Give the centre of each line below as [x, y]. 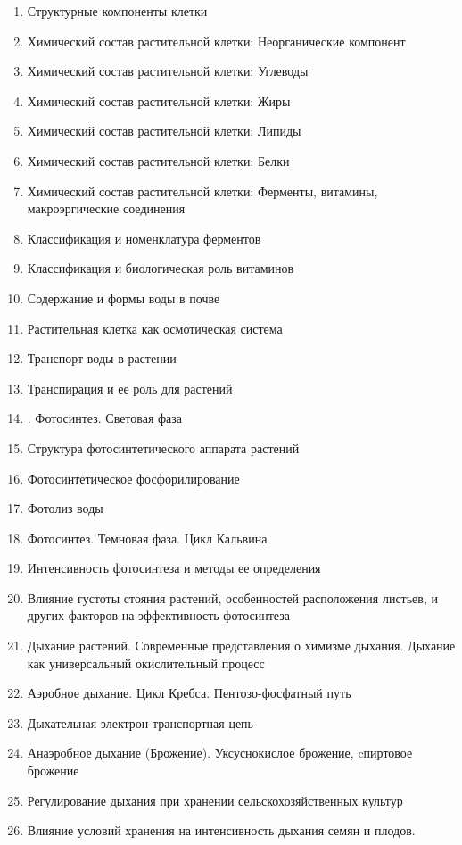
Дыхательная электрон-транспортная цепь [140, 722]
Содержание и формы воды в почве [124, 298]
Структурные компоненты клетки [117, 11]
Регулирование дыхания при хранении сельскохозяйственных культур [215, 800]
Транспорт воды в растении [102, 358]
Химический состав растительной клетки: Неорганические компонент [216, 41]
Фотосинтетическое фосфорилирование [133, 478]
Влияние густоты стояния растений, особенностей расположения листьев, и [232, 597]
